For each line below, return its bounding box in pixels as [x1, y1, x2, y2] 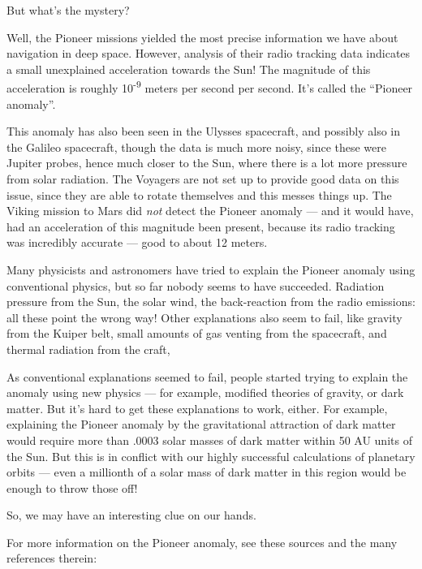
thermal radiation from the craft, [6, 340, 170, 357]
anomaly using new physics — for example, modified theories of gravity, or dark [6, 384, 404, 401]
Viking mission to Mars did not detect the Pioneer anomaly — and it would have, [6, 202, 414, 219]
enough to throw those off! [6, 479, 138, 496]
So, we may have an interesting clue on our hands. [6, 506, 256, 524]
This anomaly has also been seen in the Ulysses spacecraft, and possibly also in [6, 123, 401, 140]
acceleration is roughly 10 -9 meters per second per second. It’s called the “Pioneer [6, 77, 413, 97]
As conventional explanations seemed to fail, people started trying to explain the [6, 368, 408, 385]
